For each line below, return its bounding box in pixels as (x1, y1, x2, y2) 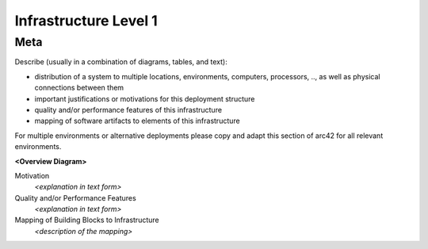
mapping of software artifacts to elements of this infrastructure (34, 116, 241, 126)
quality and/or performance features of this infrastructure (34, 105, 222, 114)
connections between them (34, 83, 124, 93)
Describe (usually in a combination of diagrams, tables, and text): (14, 57, 227, 67)
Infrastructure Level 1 (14, 12, 158, 29)
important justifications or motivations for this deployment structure (34, 94, 255, 103)
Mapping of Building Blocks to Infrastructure (14, 215, 159, 225)
